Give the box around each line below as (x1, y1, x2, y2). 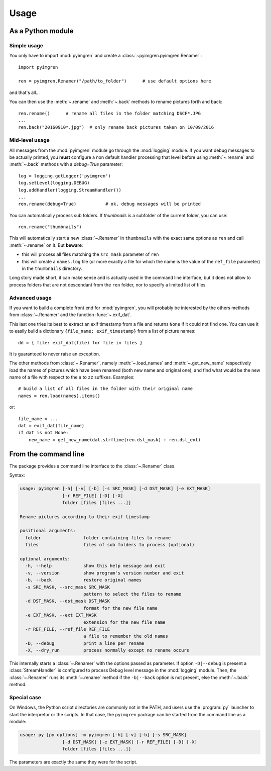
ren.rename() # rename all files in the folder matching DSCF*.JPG (18, 111, 201, 116)
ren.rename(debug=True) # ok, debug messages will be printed (18, 201, 201, 207)
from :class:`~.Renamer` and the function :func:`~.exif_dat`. (9, 312, 132, 318)
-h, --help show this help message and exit (25, 563, 166, 569)
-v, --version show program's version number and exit (25, 570, 184, 575)
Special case (9, 694, 41, 701)
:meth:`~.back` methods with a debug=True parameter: (9, 161, 123, 167)
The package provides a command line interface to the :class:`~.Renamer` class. (9, 463, 176, 469)
